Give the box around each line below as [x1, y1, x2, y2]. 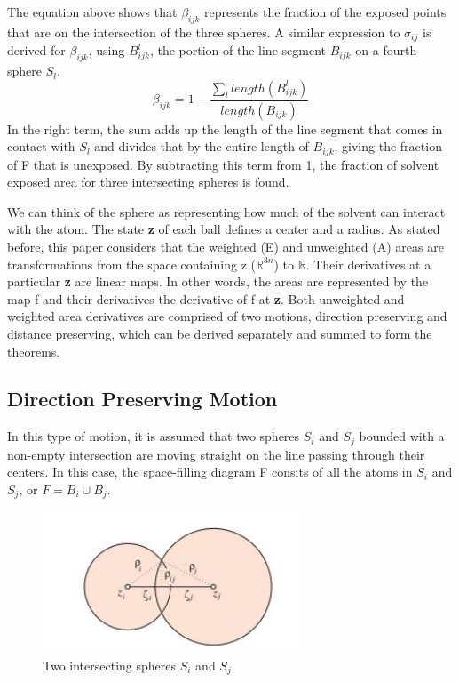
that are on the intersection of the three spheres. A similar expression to [7, 22, 400, 41]
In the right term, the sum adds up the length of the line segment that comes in [7, 119, 443, 138]
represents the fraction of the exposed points [204, 3, 447, 20]
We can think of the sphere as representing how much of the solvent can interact [7, 202, 446, 221]
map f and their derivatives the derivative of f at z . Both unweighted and [7, 289, 405, 308]
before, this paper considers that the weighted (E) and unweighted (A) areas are [7, 237, 444, 255]
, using [88, 41, 125, 60]
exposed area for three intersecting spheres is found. [7, 173, 289, 191]
